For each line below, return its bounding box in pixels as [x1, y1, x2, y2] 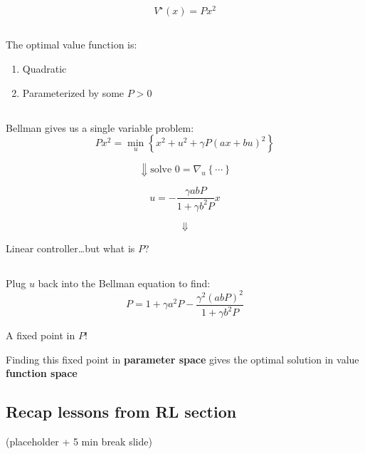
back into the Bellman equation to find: [38, 275, 211, 290]
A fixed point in [6, 328, 75, 343]
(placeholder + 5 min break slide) [6, 434, 152, 449]
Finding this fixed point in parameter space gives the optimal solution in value [6, 351, 359, 366]
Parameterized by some [22, 85, 125, 100]
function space [6, 366, 78, 381]
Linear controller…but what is [6, 240, 135, 255]
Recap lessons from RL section [6, 401, 237, 423]
